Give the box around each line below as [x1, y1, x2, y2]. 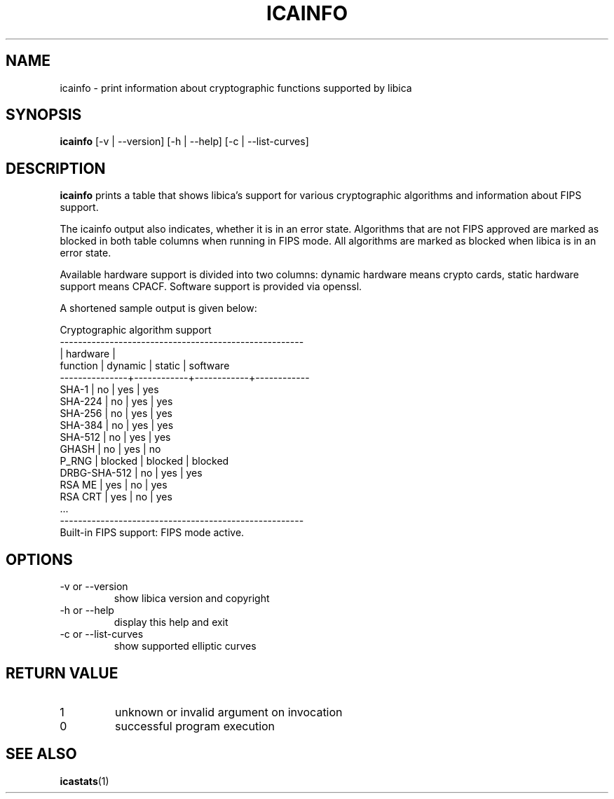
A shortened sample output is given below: [60, 302, 257, 315]
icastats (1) [60, 774, 109, 787]
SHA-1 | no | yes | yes [60, 383, 159, 396]
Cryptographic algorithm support [60, 324, 212, 336]
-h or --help [60, 604, 114, 617]
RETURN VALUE [6, 664, 118, 682]
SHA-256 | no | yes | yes [60, 407, 173, 420]
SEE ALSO [6, 745, 77, 763]
